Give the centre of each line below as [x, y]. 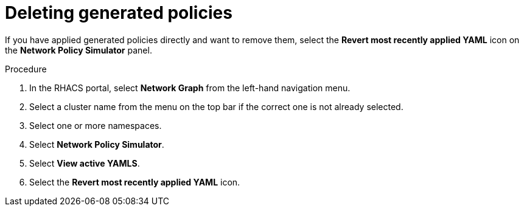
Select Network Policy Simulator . [97, 144]
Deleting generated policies [119, 13]
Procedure [26, 69]
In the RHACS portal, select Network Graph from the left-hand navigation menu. [190, 88]
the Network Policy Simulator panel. [79, 50]
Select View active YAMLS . [85, 163]
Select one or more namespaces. [96, 125]
